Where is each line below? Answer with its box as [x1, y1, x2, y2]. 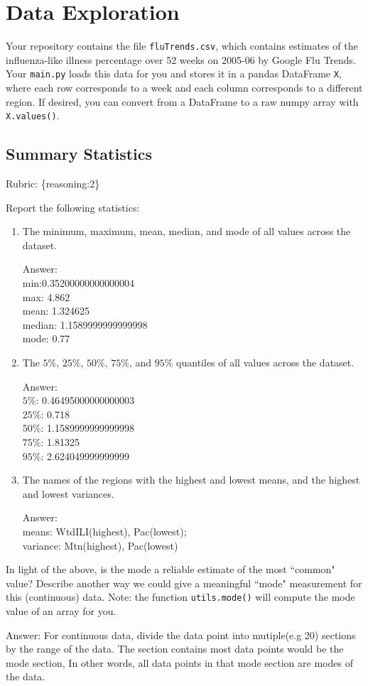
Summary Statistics [6, 143, 153, 165]
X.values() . [6, 108, 60, 123]
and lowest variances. [22, 486, 114, 501]
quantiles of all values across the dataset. [176, 355, 355, 370]
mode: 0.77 [22, 331, 70, 346]
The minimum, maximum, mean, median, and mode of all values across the [22, 224, 351, 239]
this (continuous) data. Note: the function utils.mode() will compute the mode [6, 589, 355, 604]
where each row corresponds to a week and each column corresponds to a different [6, 80, 363, 95]
